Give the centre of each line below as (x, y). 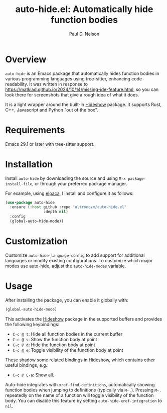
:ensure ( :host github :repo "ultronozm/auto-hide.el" (68, 207)
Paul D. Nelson (84, 34)
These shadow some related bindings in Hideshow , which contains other (80, 360)
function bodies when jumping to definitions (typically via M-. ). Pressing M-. (83, 390)
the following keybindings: (32, 324)
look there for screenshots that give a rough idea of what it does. (72, 94)
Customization (36, 241)
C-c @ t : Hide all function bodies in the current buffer (67, 334)
